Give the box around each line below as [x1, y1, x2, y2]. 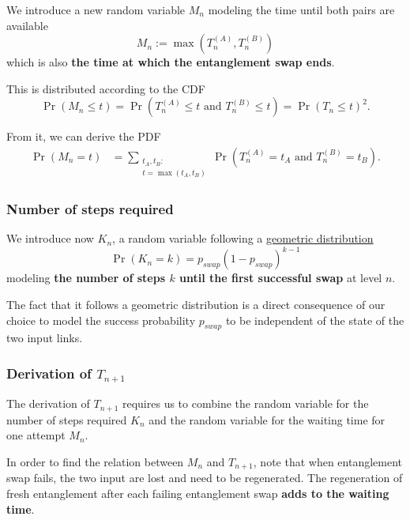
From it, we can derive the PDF [6, 128, 161, 145]
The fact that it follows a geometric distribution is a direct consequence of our [6, 296, 386, 312]
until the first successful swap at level [179, 269, 382, 286]
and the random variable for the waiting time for [149, 411, 386, 428]
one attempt [6, 427, 66, 443]
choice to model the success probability [6, 311, 196, 328]
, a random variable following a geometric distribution [112, 230, 374, 247]
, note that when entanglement [253, 453, 403, 469]
